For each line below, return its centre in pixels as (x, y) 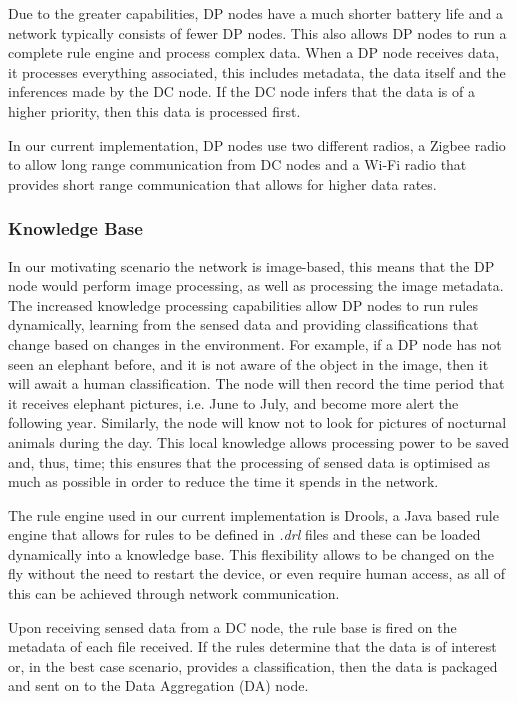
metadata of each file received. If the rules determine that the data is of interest (252, 646)
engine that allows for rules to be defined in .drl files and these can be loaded (244, 534)
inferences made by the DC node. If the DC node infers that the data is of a (241, 91)
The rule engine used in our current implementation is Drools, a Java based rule (253, 514)
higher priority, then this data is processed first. (154, 110)
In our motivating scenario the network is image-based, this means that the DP (251, 265)
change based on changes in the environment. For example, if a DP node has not (255, 343)
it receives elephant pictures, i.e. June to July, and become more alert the (233, 402)
